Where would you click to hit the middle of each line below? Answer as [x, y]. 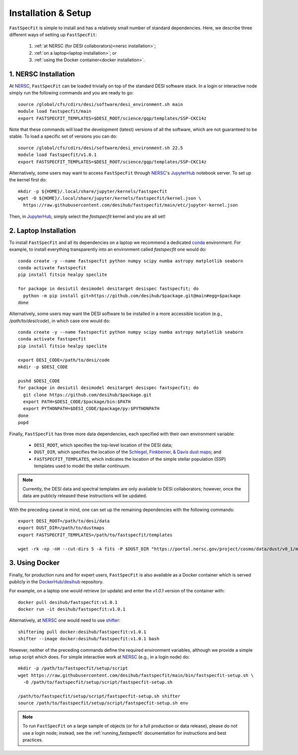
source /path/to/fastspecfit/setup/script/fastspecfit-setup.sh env [103, 703]
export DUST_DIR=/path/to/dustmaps [61, 528]
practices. [33, 740]
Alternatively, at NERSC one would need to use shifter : [65, 620]
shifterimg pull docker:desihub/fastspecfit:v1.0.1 [82, 632]
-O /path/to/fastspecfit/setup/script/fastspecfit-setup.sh [98, 682]
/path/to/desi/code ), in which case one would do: [60, 321]
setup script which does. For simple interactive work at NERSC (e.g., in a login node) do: [99, 657]
